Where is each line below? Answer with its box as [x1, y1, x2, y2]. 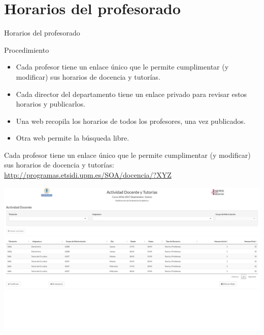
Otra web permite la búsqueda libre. [16, 132, 129, 143]
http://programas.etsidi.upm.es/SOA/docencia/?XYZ [4, 170, 172, 180]
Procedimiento [4, 44, 49, 55]
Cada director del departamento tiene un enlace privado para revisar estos [16, 88, 247, 99]
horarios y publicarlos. [16, 98, 85, 109]
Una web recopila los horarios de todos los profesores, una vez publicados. [16, 115, 246, 126]
